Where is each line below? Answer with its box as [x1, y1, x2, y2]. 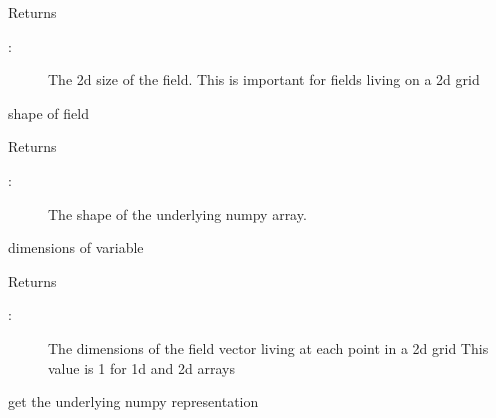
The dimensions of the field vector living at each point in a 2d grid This [48, 337, 489, 358]
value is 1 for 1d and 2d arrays [48, 357, 235, 378]
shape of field [8, 102, 89, 123]
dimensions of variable [8, 237, 144, 258]
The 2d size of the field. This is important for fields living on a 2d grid [48, 69, 480, 90]
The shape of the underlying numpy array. [48, 203, 307, 224]
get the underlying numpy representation [8, 391, 259, 412]
